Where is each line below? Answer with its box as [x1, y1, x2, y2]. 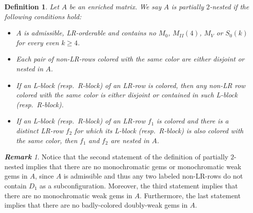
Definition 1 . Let [4, 1, 59, 11]
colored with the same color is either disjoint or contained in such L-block [16, 90, 238, 100]
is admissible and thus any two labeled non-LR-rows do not [63, 171, 243, 181]
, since [35, 171, 54, 181]
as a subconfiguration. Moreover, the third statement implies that [39, 180, 238, 190]
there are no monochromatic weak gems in [4, 190, 133, 200]
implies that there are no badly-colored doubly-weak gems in [4, 200, 188, 210]
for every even [16, 37, 59, 47]
